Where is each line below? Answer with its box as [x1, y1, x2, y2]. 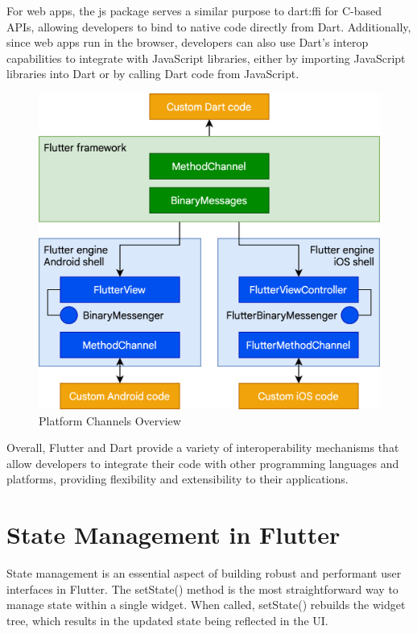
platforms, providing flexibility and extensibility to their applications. [6, 470, 349, 487]
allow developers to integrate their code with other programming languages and [6, 454, 399, 471]
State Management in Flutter [6, 518, 341, 551]
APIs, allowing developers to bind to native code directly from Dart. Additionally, [6, 18, 411, 35]
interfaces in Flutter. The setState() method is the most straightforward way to [6, 580, 398, 597]
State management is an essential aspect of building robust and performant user [6, 565, 402, 582]
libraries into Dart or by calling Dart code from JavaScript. [6, 65, 299, 82]
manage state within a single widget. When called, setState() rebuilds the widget [6, 596, 406, 613]
